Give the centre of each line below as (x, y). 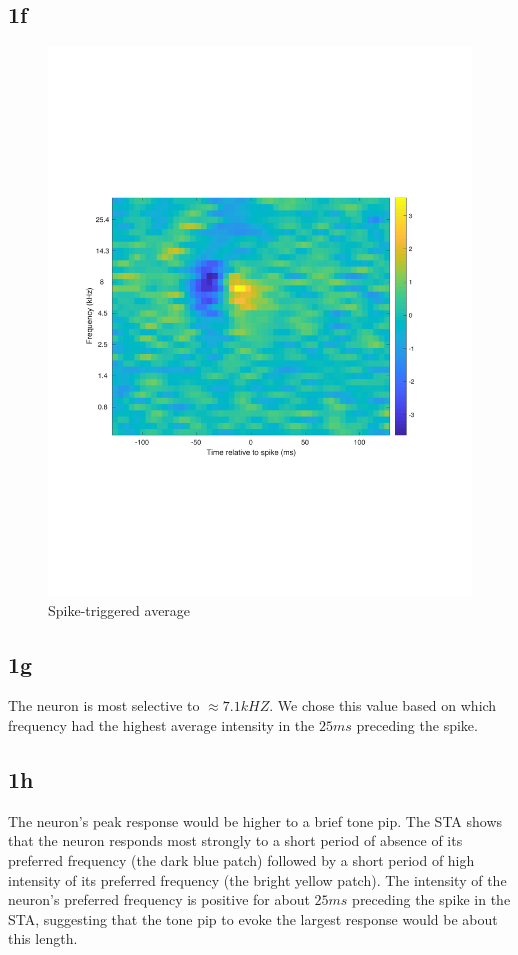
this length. (43, 938)
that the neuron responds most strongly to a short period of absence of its (235, 840)
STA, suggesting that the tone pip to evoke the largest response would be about (253, 918)
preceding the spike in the (431, 899)
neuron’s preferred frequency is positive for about (159, 899)
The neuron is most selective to (104, 705)
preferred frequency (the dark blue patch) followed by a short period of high (241, 860)
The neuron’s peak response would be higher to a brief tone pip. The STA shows (255, 820)
